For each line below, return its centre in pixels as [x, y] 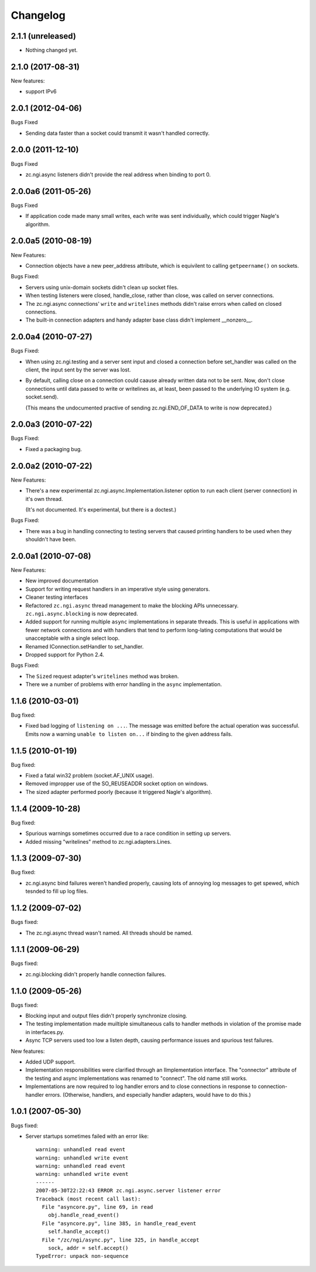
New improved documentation [62, 581]
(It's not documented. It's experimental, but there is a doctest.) [101, 509]
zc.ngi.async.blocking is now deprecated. [82, 613]
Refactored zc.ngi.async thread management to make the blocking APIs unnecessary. [132, 605]
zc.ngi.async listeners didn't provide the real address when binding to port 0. [118, 174]
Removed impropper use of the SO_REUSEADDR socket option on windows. [117, 784]
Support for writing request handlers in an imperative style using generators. [118, 589]
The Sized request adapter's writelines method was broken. [102, 676]
